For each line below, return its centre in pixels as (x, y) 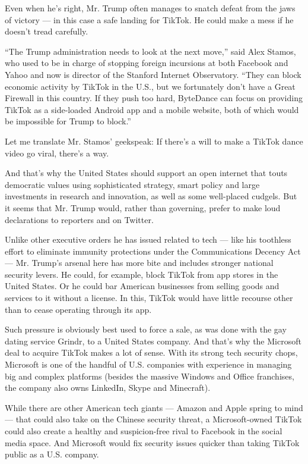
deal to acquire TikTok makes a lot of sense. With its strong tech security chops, (151, 352)
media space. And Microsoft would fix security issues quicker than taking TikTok (152, 442)
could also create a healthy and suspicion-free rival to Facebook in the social (144, 431)
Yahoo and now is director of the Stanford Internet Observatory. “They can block (153, 74)
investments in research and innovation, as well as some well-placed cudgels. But (151, 196)
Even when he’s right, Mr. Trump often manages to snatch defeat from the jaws (150, 8)
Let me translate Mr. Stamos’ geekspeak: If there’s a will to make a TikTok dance (154, 141)
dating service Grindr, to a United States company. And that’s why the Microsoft (153, 341)
